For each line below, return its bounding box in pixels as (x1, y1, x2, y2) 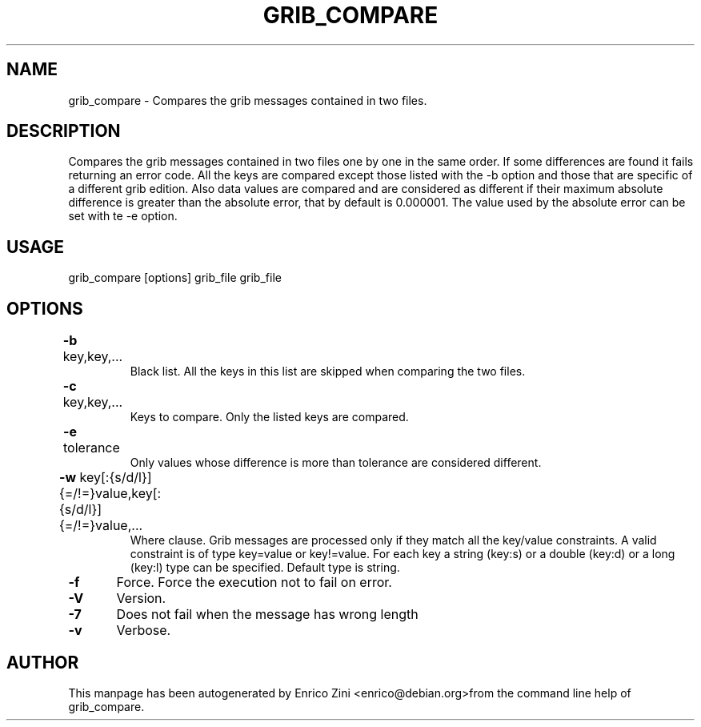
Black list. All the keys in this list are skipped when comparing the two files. (130, 364, 526, 379)
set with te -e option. (68, 209, 178, 223)
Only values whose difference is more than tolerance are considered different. (130, 456, 542, 470)
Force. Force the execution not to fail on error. (116, 574, 392, 591)
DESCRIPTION (6, 121, 121, 142)
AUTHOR (6, 652, 79, 673)
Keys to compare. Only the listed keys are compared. (130, 410, 409, 424)
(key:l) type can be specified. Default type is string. (130, 560, 400, 575)
